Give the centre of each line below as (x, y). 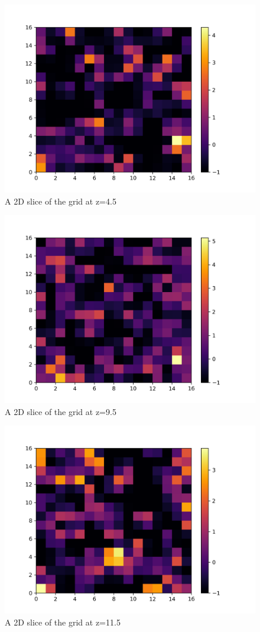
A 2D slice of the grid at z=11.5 (63, 622)
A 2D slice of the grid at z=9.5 (61, 411)
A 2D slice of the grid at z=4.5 (61, 201)
